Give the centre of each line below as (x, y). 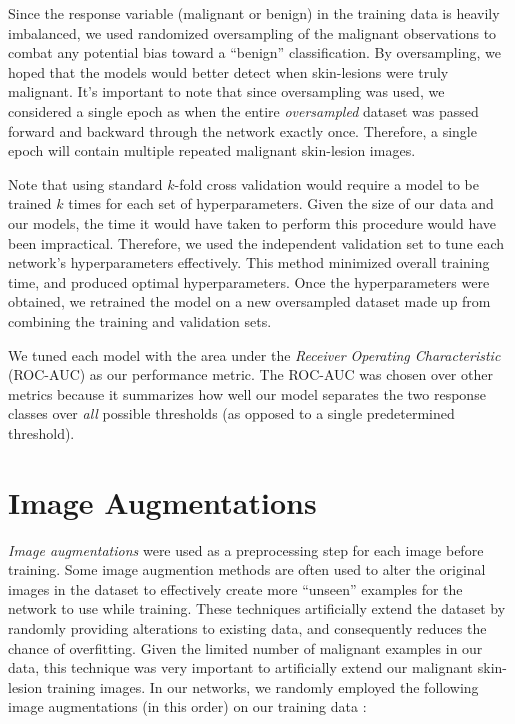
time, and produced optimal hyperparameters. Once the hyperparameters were (249, 281)
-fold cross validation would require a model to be (326, 183)
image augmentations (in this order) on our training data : (187, 706)
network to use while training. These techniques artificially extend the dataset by (257, 608)
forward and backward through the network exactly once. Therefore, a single (242, 130)
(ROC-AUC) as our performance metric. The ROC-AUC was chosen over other (250, 374)
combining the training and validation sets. (140, 320)
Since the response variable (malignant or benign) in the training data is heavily (254, 13)
